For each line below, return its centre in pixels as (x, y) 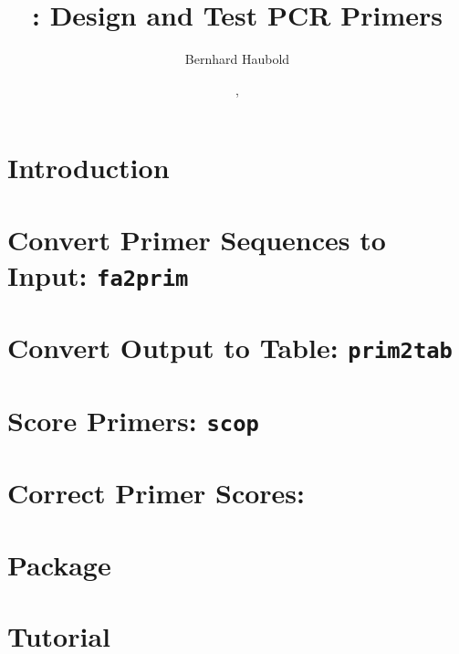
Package (59, 564)
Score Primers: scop (133, 420)
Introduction (89, 168)
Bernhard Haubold (237, 59)
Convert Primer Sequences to (197, 239)
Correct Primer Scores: (156, 493)
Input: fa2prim (98, 274)
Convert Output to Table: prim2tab (230, 348)
